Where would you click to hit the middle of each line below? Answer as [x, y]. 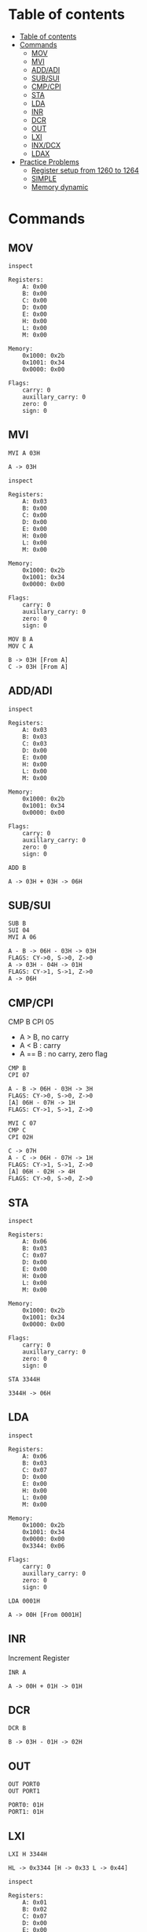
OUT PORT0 [24, 1785]
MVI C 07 [22, 1124]
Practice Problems [50, 162]
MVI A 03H [24, 453]
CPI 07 [19, 1076]
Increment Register [39, 1658]
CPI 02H [21, 1137]
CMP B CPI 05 [31, 1022]
